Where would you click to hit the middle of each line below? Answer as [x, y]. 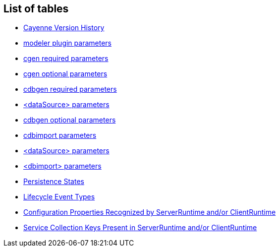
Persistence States [54, 182]
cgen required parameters [66, 59]
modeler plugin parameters [67, 43]
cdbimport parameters [60, 135]
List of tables [36, 9]
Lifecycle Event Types [59, 197]
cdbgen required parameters [70, 89]
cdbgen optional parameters [70, 120]
